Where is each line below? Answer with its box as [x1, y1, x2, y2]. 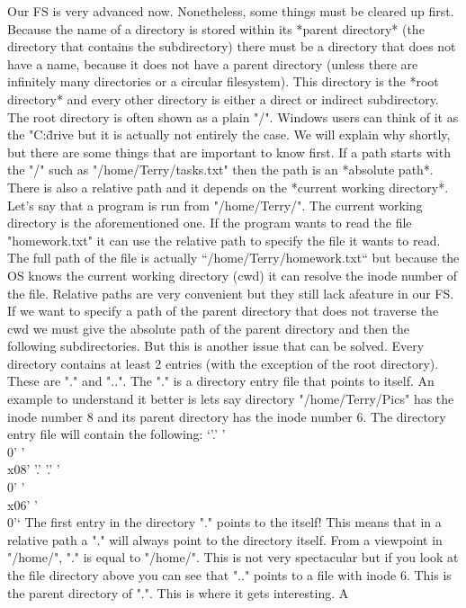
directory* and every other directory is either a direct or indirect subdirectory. [7, 89, 439, 108]
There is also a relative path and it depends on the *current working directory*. [7, 177, 449, 196]
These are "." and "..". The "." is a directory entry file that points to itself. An [7, 371, 435, 390]
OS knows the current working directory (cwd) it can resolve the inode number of [7, 265, 458, 284]
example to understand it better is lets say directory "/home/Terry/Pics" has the [7, 389, 454, 408]
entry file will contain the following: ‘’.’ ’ [7, 425, 226, 443]
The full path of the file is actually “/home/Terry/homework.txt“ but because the [7, 248, 460, 267]
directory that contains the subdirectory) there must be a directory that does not [7, 37, 456, 56]
